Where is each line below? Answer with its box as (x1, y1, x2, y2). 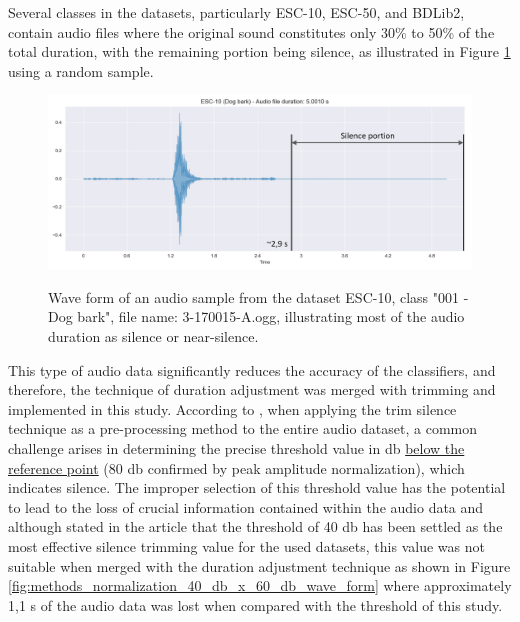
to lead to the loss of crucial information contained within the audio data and (8, 496, 484, 517)
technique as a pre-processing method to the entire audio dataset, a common (8, 418, 477, 439)
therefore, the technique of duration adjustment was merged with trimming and (8, 379, 496, 400)
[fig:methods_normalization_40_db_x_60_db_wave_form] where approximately (8, 575, 512, 596)
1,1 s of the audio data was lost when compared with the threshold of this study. (8, 594, 503, 615)
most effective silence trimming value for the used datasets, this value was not (8, 536, 485, 556)
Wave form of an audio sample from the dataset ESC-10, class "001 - (48, 286, 469, 307)
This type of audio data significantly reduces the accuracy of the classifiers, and (8, 359, 496, 380)
